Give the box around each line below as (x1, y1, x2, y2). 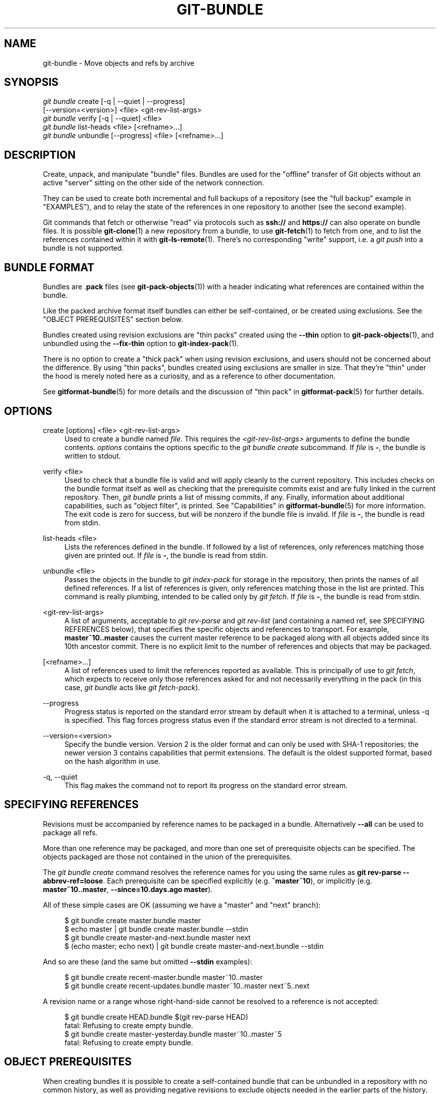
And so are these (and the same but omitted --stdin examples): (43, 957, 252, 966)
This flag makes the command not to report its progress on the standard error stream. (64, 781, 348, 790)
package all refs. (43, 828, 98, 837)
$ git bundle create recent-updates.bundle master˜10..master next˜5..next (64, 981, 309, 990)
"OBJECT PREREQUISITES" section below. (43, 315, 183, 324)
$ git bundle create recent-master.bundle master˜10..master (64, 972, 263, 981)
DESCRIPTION (4, 148, 76, 161)
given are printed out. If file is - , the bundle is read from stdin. (64, 551, 268, 560)
